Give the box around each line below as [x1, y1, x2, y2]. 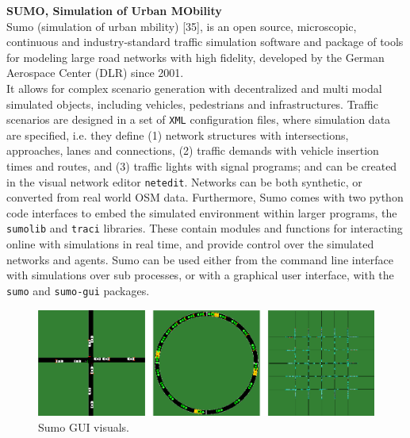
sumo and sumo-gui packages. [6, 282, 150, 298]
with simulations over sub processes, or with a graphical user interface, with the [6, 267, 394, 283]
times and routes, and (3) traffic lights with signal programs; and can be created [6, 158, 397, 174]
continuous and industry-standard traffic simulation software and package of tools [6, 33, 404, 50]
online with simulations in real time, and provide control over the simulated [6, 236, 374, 252]
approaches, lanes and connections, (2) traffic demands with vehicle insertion [6, 142, 379, 159]
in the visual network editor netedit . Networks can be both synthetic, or [6, 173, 362, 190]
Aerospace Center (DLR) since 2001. [6, 64, 184, 81]
